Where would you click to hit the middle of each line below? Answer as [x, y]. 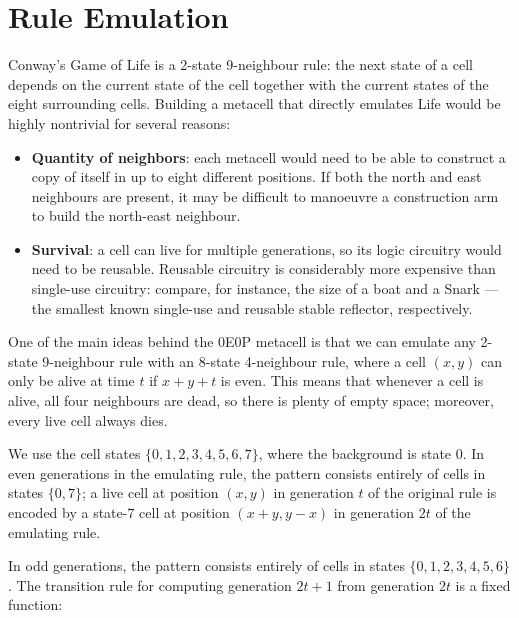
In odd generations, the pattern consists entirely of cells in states [206, 565]
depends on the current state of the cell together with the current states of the [248, 83]
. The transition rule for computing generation [150, 584]
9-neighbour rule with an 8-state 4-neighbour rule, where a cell [234, 360]
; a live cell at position [150, 492]
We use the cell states [74, 453]
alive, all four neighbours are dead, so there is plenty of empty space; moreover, [251, 400]
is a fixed [483, 584]
